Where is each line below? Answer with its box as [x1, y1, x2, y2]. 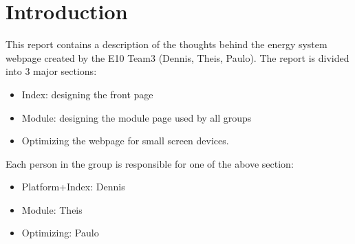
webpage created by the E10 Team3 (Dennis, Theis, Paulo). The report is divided [6, 50, 349, 65]
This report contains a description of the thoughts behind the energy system [6, 37, 327, 52]
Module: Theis [21, 202, 83, 217]
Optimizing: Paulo [21, 225, 99, 240]
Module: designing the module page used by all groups [21, 110, 252, 124]
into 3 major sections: [6, 64, 97, 78]
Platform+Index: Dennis [21, 179, 125, 194]
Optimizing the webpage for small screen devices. [21, 133, 229, 148]
